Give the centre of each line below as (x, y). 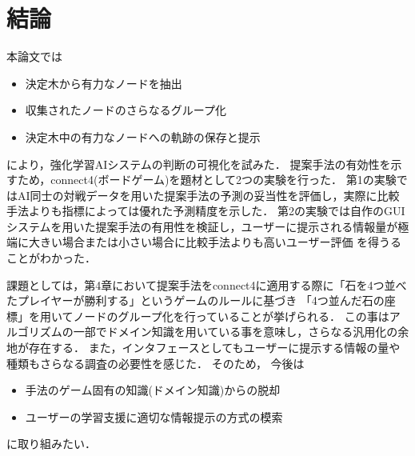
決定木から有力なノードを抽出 (104, 83)
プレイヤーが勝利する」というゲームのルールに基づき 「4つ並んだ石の (201, 300)
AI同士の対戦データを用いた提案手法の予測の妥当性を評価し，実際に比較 (208, 195)
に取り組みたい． (51, 444)
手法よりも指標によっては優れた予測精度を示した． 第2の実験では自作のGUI (206, 211)
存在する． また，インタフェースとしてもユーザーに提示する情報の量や (214, 348)
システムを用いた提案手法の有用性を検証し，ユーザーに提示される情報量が (202, 226)
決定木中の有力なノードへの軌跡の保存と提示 (143, 136)
